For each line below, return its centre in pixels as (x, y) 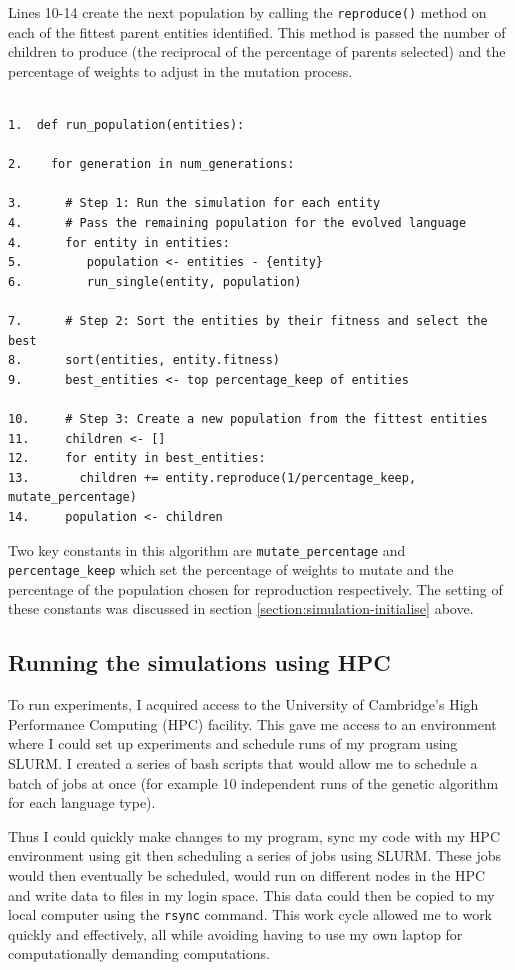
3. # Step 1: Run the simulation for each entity (194, 203)
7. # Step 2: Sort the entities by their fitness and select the (248, 320)
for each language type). (82, 802)
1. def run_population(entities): (126, 125)
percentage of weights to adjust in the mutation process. (180, 70)
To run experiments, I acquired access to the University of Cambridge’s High (243, 704)
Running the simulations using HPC (199, 662)
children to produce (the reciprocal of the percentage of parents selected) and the (257, 51)
